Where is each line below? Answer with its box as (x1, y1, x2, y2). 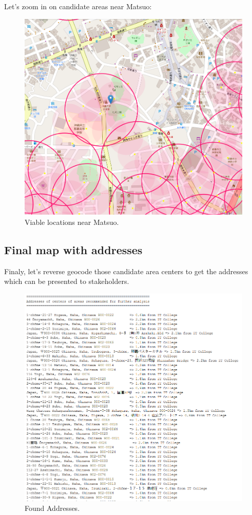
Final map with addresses (4, 241, 143, 257)
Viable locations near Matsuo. (25, 216, 119, 227)
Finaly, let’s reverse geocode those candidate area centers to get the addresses (4, 265, 248, 276)
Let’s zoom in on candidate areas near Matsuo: (4, 1, 152, 11)
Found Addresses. (25, 503, 80, 513)
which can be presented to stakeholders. (4, 276, 129, 287)
